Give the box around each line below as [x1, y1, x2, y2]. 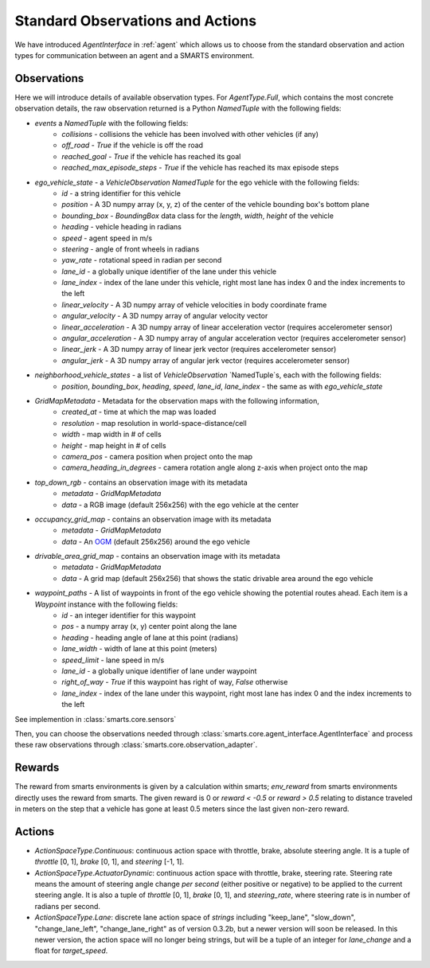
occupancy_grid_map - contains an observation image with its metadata [34, 514, 272, 524]
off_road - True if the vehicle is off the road [61, 140, 203, 150]
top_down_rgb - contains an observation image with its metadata [34, 478, 248, 487]
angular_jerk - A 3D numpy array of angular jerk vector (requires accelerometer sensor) [61, 355, 350, 365]
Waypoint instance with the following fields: [34, 599, 178, 609]
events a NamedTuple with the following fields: [34, 118, 189, 127]
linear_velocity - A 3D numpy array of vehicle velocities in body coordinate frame [61, 299, 327, 310]
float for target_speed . [34, 946, 108, 955]
